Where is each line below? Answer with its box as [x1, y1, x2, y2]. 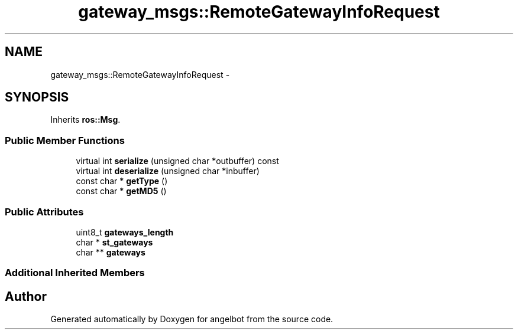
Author [5, 289, 47, 304]
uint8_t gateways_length [76, 227, 174, 237]
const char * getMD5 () [76, 186, 167, 197]
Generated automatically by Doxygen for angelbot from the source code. [50, 314, 334, 325]
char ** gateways [76, 247, 145, 257]
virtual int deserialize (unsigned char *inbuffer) [76, 166, 260, 176]
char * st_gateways [76, 237, 153, 247]
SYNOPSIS [5, 90, 69, 105]
